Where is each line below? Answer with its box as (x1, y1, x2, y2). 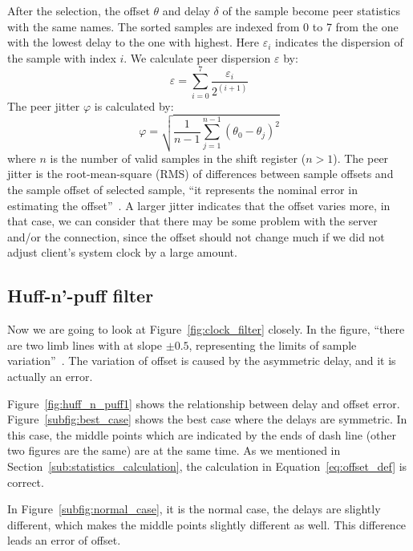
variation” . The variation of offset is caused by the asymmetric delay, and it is (7, 352, 396, 369)
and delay (162, 2, 210, 18)
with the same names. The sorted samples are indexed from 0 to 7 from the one (7, 18, 399, 34)
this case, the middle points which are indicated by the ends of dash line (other (7, 426, 397, 443)
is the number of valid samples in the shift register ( (50, 149, 306, 166)
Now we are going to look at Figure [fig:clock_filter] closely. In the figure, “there (7, 321, 405, 338)
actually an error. (7, 368, 93, 385)
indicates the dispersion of (275, 34, 403, 51)
